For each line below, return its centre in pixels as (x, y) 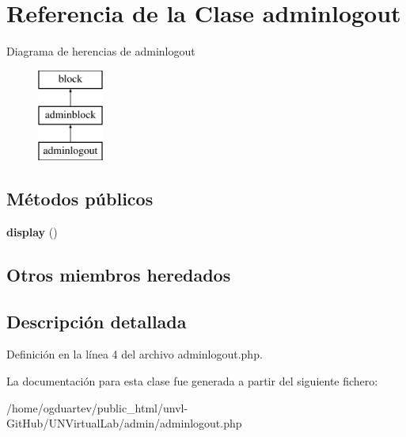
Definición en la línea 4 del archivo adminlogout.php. (135, 354)
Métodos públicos (80, 199)
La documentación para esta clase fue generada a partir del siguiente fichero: (192, 381)
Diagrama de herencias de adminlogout (101, 51)
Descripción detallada (97, 321)
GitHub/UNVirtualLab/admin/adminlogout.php (124, 423)
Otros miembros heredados (119, 274)
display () (32, 231)
